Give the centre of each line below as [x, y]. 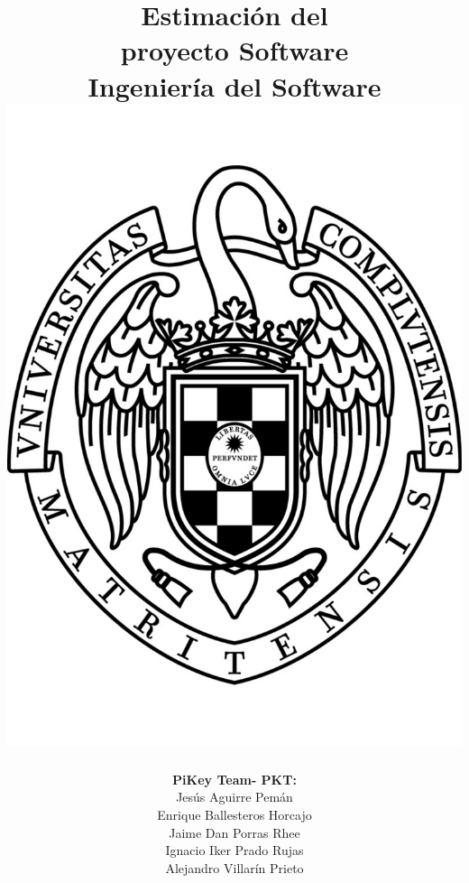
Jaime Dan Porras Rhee [234, 832]
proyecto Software [234, 50]
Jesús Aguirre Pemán [234, 797]
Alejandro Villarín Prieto [234, 867]
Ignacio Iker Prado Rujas [234, 850]
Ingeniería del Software [234, 85]
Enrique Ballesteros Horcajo [234, 815]
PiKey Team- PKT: [234, 779]
